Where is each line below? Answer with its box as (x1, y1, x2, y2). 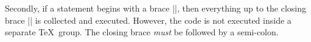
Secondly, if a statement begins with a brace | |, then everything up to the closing (5, 2, 306, 14)
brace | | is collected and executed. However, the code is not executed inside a (5, 13, 292, 26)
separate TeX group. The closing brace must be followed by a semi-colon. (5, 26, 279, 38)
